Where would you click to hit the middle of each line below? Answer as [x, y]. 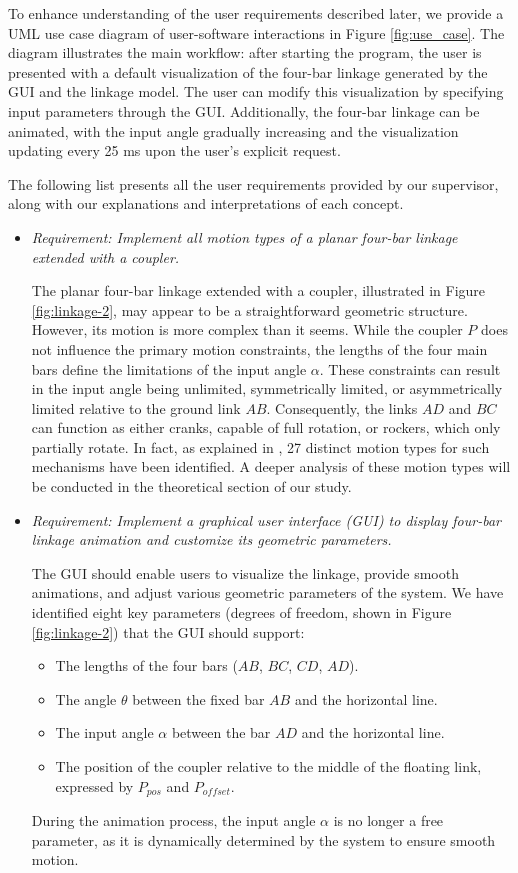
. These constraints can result [410, 368]
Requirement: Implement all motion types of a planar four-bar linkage [244, 236]
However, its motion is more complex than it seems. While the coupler [247, 329]
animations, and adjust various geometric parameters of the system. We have [267, 592]
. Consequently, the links [342, 407]
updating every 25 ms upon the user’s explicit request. [174, 150]
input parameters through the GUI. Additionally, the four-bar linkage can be [244, 110]
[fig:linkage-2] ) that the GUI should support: [168, 631]
